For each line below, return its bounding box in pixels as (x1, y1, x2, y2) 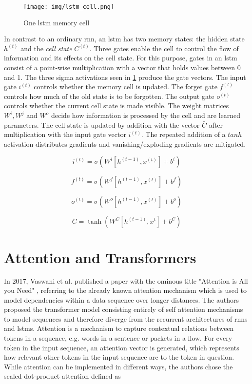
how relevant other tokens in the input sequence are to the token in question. (4, 352, 234, 362)
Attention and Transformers (4, 247, 196, 267)
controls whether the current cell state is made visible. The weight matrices (4, 100, 229, 111)
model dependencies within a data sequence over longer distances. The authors (4, 294, 239, 305)
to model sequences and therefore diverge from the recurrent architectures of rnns (4, 313, 248, 324)
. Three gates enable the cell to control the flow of (89, 43, 239, 53)
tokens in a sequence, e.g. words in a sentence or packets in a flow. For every (4, 333, 233, 343)
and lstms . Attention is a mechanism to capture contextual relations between (4, 323, 234, 333)
